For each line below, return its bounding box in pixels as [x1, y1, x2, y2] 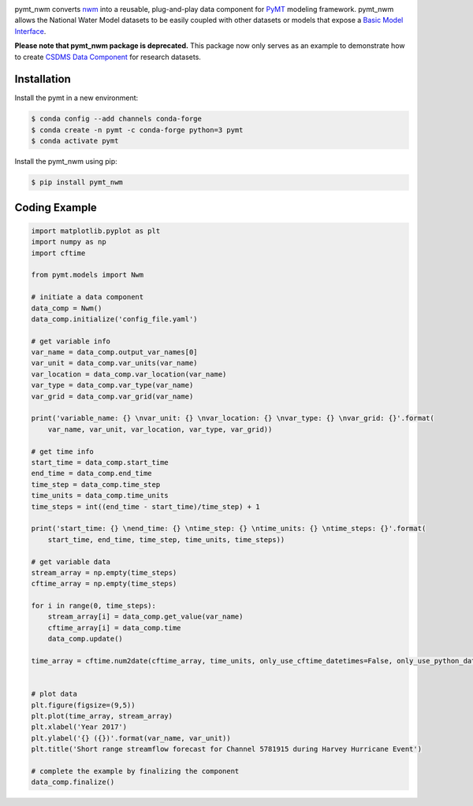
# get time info [31, 447, 95, 456]
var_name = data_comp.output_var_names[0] [31, 347, 198, 357]
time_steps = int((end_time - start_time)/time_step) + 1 [31, 502, 260, 511]
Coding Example [14, 201, 98, 214]
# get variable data [31, 557, 110, 566]
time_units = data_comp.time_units [31, 491, 169, 500]
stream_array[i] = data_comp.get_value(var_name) [47, 612, 244, 622]
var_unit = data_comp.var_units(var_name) [31, 358, 198, 368]
